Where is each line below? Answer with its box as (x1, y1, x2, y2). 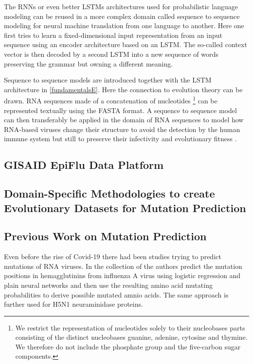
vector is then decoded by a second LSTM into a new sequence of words (4, 49, 218, 59)
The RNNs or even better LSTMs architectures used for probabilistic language (4, 1, 238, 11)
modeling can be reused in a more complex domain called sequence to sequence (4, 11, 240, 21)
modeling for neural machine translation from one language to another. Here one (4, 20, 244, 31)
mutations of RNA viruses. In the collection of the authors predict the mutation (4, 261, 242, 271)
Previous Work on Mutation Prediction (4, 229, 207, 244)
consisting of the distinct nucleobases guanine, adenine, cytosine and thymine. (15, 332, 248, 342)
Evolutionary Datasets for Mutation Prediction (4, 200, 246, 215)
